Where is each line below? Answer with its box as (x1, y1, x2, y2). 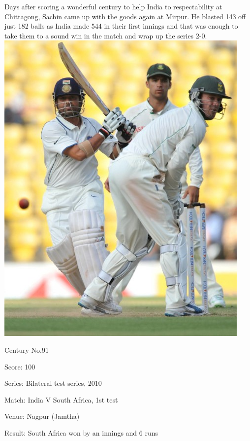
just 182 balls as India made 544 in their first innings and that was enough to (4, 21, 238, 31)
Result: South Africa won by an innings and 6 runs (4, 427, 158, 438)
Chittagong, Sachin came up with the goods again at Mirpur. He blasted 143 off (4, 11, 246, 21)
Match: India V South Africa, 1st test (4, 394, 118, 404)
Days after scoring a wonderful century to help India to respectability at (4, 1, 222, 11)
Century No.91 (4, 344, 49, 355)
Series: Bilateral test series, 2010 (4, 378, 102, 388)
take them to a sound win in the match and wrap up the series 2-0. (4, 30, 207, 40)
